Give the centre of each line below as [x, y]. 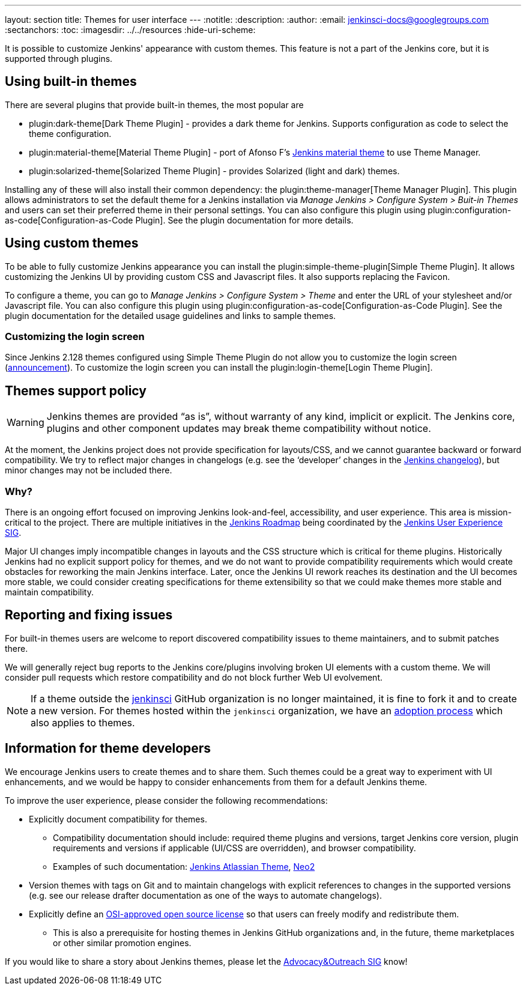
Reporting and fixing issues [89, 615]
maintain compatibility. [49, 592]
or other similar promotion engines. [122, 943]
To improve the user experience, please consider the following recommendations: [166, 800]
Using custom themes [72, 243]
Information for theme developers [108, 749]
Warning [26, 423]
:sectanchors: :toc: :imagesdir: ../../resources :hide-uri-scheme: [130, 30]
